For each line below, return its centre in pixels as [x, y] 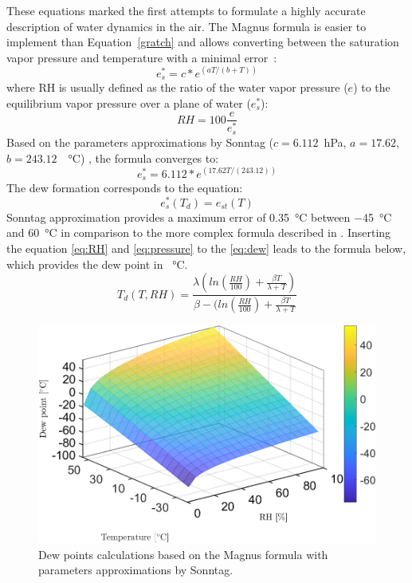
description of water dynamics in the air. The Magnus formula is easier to [186, 26]
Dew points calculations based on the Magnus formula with [183, 554]
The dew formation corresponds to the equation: [125, 188]
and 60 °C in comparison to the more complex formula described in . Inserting [199, 232]
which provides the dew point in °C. [97, 264]
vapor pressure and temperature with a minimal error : [142, 57]
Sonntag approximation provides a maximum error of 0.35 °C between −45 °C [199, 217]
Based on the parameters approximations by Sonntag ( [140, 142]
